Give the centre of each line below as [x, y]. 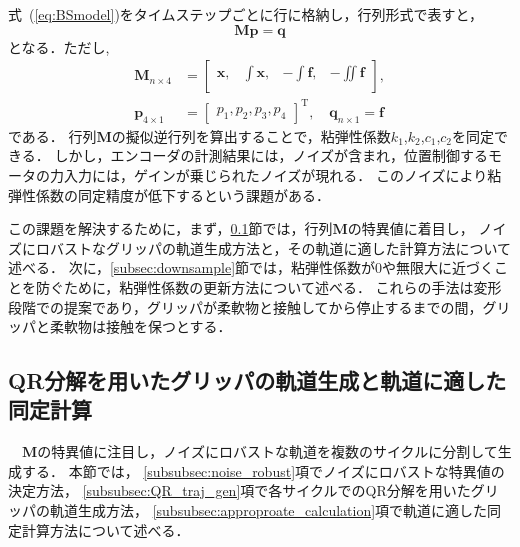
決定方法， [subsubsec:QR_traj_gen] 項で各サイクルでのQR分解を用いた [239, 490]
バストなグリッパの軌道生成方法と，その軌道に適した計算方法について [280, 247]
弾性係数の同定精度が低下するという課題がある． [169, 194]
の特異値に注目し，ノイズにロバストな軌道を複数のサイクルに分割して [267, 451]
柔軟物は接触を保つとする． [140, 326]
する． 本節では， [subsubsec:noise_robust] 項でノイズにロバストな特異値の [263, 470]
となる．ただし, [59, 46]
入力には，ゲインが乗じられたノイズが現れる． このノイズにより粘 [282, 174]
